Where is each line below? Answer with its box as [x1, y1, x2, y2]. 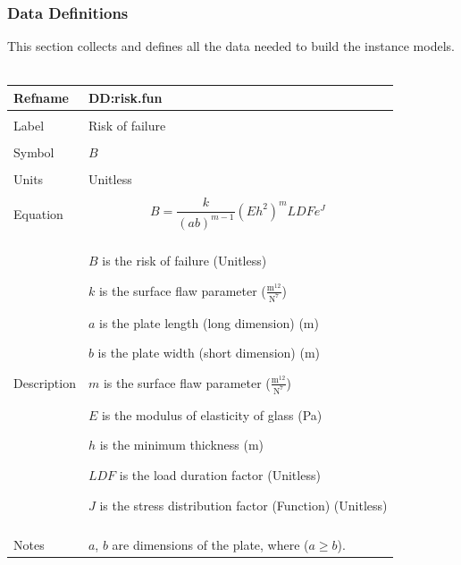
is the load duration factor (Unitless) [119, 465, 321, 484]
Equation [13, 204, 63, 223]
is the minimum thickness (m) [99, 435, 264, 454]
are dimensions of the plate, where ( [112, 535, 309, 553]
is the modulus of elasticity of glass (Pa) [101, 405, 323, 424]
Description [13, 373, 76, 392]
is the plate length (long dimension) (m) [99, 313, 319, 332]
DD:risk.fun [88, 88, 163, 106]
